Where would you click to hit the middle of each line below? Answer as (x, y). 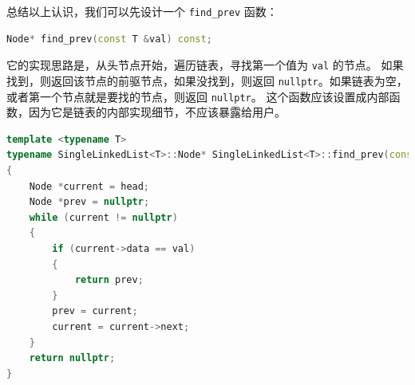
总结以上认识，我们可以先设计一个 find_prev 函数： (142, 11)
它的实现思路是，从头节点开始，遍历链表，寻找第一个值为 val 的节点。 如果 (205, 65)
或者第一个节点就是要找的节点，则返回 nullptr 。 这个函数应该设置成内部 (198, 96)
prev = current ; (95, 311)
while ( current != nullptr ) (103, 217)
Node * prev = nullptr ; (89, 202)
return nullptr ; (72, 358)
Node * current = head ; (89, 186)
